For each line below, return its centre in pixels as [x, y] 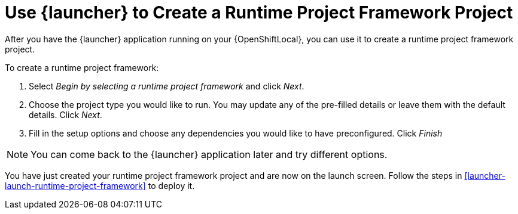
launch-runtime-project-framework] [75, 185]
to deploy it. [171, 185]
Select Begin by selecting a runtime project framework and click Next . [167, 86]
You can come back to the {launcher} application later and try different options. [209, 154]
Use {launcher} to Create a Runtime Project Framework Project [259, 13]
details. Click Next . [65, 114]
